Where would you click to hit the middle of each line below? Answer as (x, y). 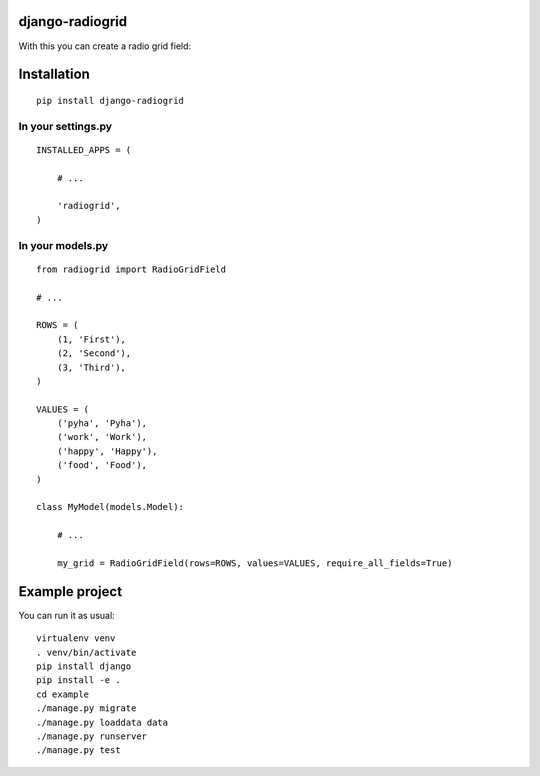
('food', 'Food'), (102, 465)
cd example (63, 694)
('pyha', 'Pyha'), (102, 423)
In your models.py (63, 245)
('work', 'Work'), (102, 437)
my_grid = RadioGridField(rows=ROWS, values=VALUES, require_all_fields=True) (254, 563)
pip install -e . (78, 680)
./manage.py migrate (86, 708)
